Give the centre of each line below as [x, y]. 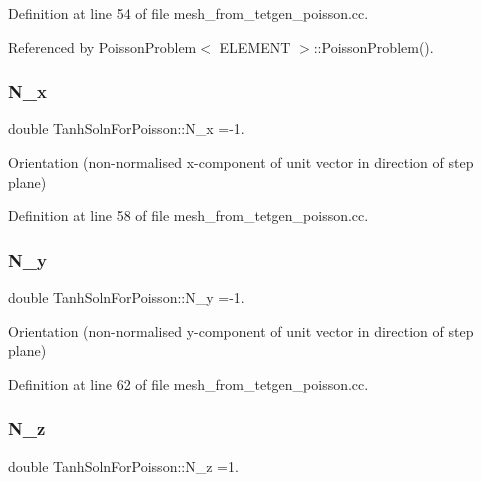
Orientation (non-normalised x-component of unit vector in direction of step [241, 162]
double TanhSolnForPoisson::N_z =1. [123, 465]
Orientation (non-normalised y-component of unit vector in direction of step [241, 330]
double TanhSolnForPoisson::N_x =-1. [126, 128]
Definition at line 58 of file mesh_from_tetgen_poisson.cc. [188, 215]
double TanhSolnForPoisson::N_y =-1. [126, 297]
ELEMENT [255, 46]
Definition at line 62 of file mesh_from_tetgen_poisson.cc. [188, 383]
